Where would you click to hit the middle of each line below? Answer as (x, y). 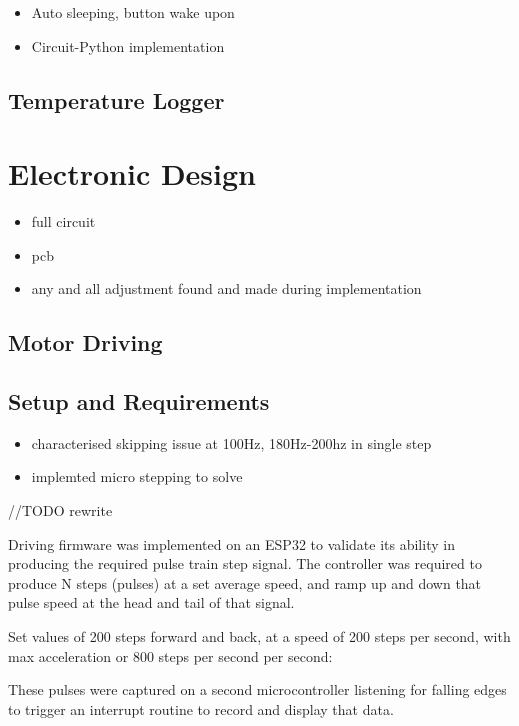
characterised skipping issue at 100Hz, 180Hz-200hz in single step (231, 442)
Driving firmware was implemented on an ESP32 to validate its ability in (231, 543)
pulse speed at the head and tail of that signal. (151, 602)
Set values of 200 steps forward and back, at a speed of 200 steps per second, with (259, 636)
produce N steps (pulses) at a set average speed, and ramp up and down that (245, 582)
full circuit (63, 221)
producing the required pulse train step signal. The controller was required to (245, 563)
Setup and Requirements (139, 401)
